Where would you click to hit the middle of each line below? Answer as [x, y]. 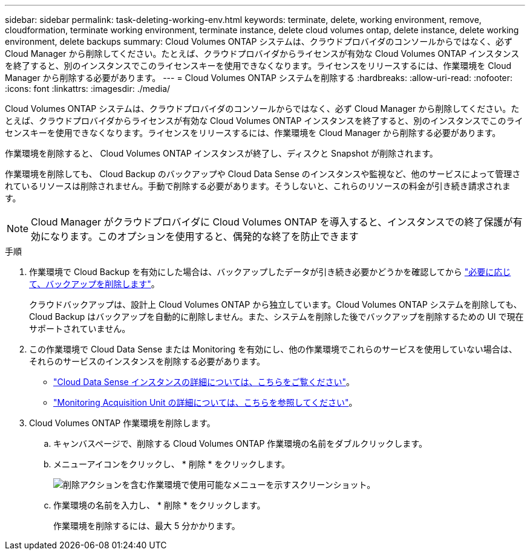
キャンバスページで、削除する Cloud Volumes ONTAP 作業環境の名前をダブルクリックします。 [240, 443]
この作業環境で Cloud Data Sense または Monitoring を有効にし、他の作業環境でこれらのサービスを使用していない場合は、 [273, 349]
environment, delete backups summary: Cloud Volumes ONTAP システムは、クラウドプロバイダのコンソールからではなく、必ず [259, 41]
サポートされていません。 [80, 329]
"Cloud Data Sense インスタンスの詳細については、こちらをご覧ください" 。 [204, 382]
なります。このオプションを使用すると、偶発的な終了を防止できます [204, 236]
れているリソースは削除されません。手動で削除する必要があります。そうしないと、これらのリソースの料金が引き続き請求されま [258, 186]
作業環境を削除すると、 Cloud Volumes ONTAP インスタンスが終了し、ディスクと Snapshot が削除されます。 [221, 153]
